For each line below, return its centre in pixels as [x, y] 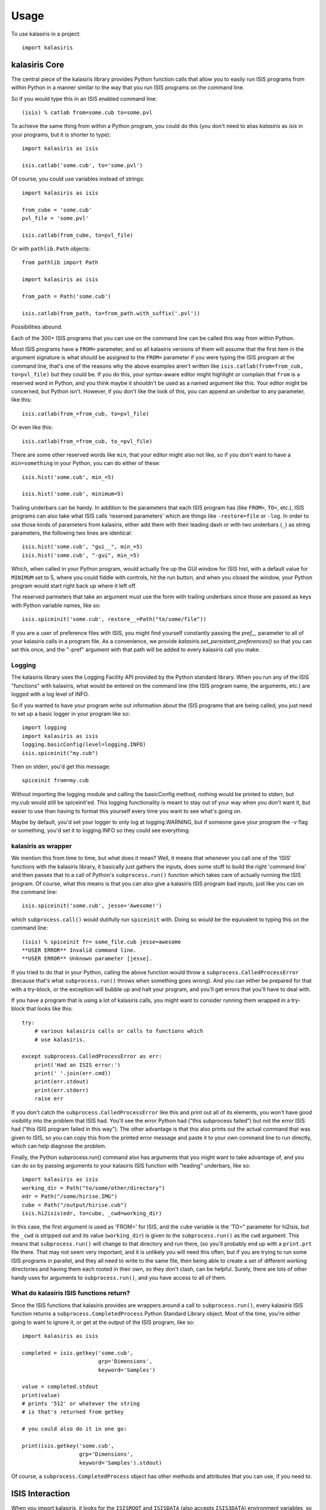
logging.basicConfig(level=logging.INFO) [84, 745]
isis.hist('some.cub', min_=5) [68, 477]
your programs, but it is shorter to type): [61, 134]
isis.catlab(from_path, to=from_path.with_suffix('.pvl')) [111, 313]
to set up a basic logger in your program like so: [71, 714]
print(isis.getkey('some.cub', [68, 1446]
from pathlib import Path [60, 262]
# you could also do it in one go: [75, 1429]
